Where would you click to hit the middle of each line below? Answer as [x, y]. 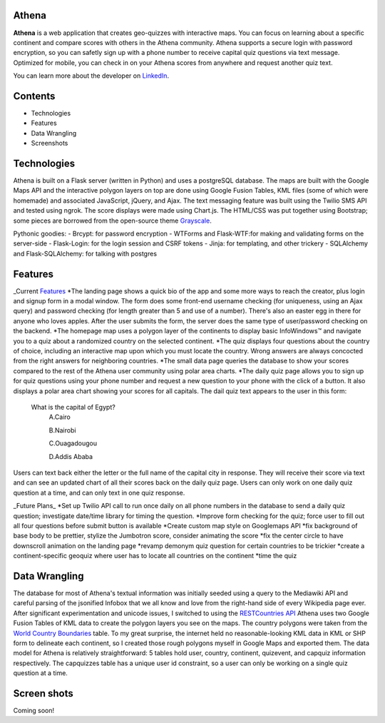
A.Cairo [60, 417]
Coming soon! [34, 711]
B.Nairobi [62, 430]
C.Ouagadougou [73, 443]
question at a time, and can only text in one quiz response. [99, 492]
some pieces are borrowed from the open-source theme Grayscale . [112, 221]
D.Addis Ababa [71, 456]
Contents [34, 96]
